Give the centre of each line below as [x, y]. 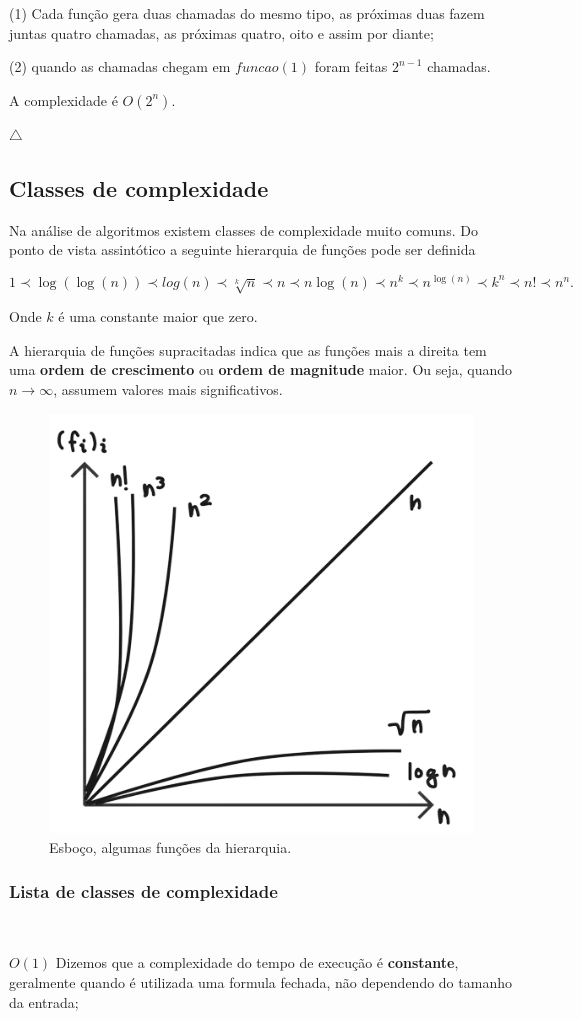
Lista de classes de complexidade [143, 891]
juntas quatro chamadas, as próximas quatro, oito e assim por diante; [221, 32]
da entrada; [44, 1001]
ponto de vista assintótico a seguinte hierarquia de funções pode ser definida [242, 249]
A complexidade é [63, 99]
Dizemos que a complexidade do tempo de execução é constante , [257, 962]
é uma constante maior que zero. [158, 316]
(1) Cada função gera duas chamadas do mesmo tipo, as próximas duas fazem [247, 13]
